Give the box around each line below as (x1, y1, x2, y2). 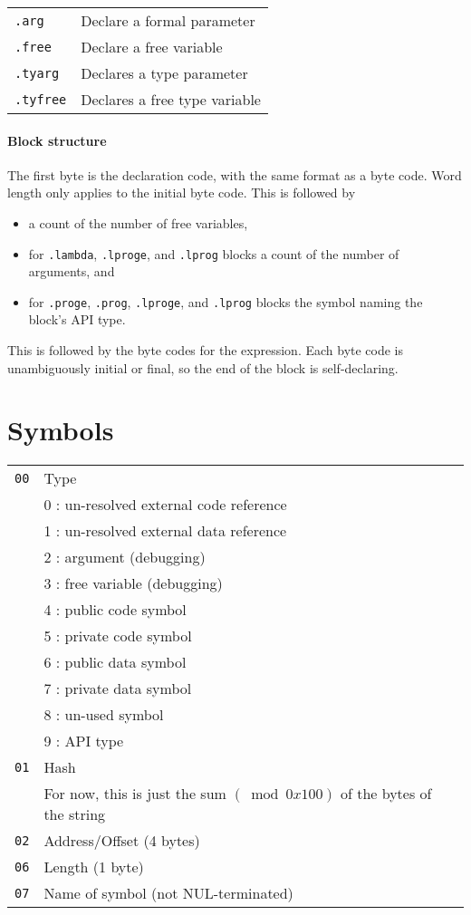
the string (43, 804, 106, 825)
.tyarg (14, 65, 60, 81)
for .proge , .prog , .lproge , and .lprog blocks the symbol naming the (28, 292, 423, 311)
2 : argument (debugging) (43, 546, 206, 568)
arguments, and (28, 262, 115, 281)
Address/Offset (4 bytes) (43, 830, 200, 852)
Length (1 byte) (43, 856, 144, 878)
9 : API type (43, 730, 124, 752)
